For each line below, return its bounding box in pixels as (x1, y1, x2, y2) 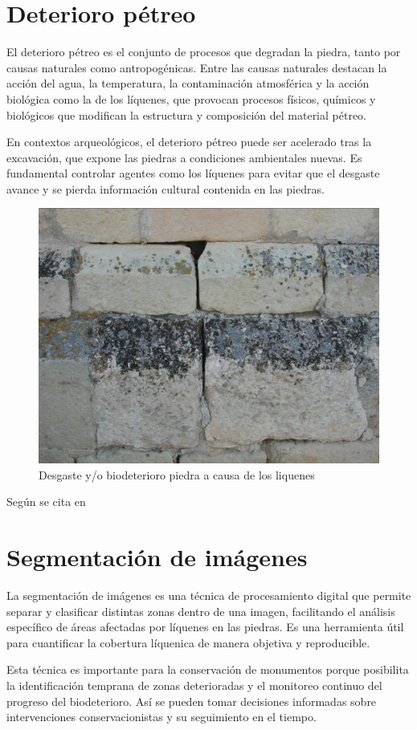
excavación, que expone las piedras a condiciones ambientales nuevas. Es (6, 149, 362, 165)
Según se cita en (6, 493, 86, 510)
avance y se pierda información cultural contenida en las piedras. (6, 180, 325, 197)
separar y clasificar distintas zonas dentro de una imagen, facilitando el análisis (6, 602, 395, 619)
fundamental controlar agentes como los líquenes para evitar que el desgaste (6, 165, 380, 181)
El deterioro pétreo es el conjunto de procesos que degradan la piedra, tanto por (6, 43, 401, 60)
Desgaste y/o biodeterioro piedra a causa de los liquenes (39, 466, 315, 483)
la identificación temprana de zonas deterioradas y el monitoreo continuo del (6, 676, 382, 693)
